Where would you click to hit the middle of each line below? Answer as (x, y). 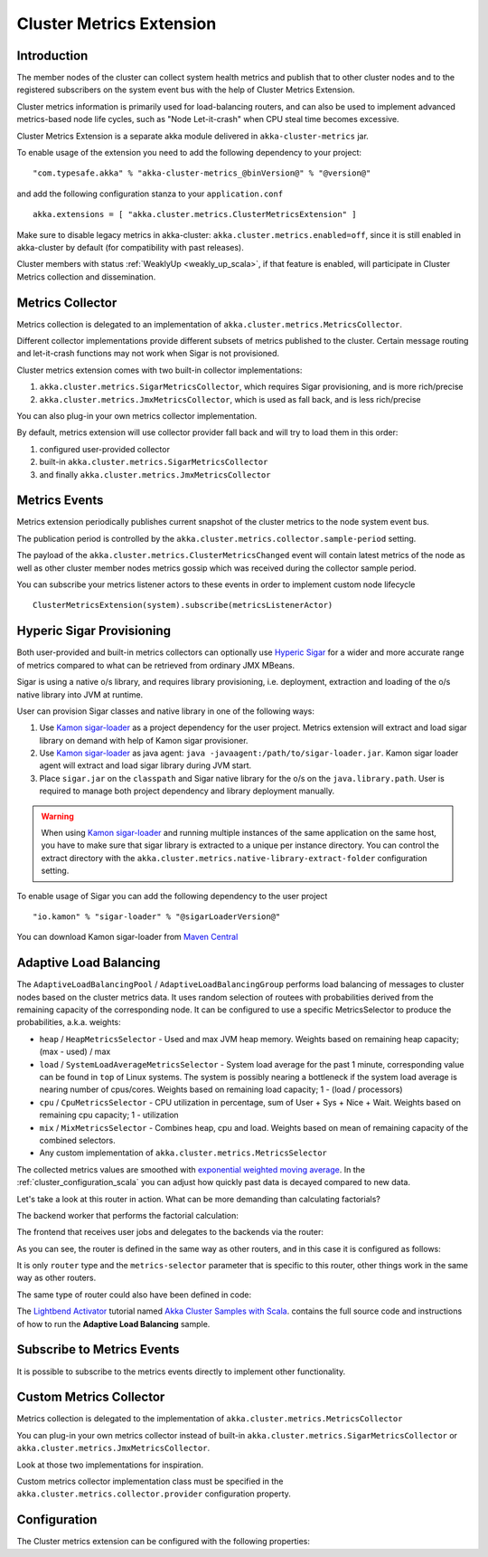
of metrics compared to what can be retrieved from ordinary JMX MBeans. (156, 665)
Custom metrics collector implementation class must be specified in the (150, 1481)
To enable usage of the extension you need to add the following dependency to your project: (189, 153)
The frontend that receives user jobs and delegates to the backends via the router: (170, 1232)
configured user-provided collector (105, 449)
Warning (57, 816)
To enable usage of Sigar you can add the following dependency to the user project (172, 896)
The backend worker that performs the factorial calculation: (128, 1215)
